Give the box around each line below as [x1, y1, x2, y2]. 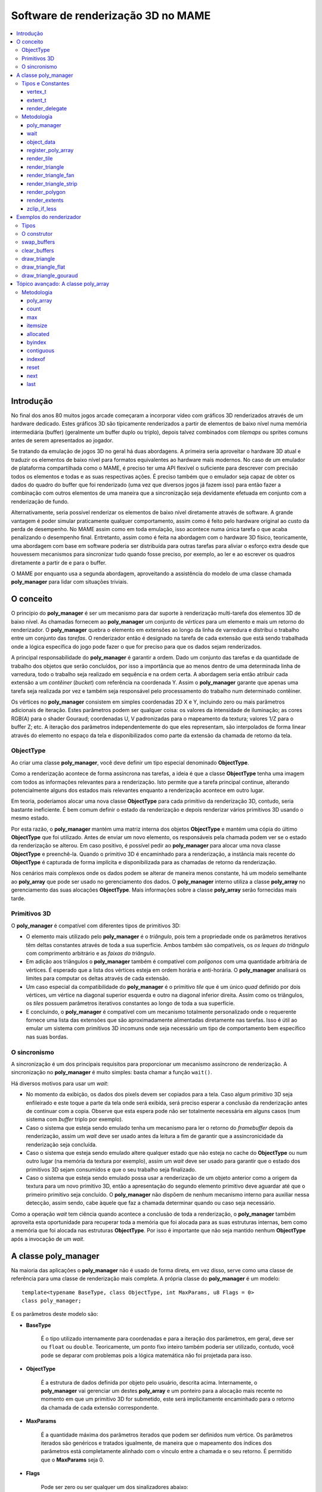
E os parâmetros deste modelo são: [11, 1311, 98, 1318]
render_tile [27, 155, 53, 162]
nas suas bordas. [26, 1033, 69, 1040]
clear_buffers [21, 246, 54, 254]
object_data [27, 138, 56, 146]
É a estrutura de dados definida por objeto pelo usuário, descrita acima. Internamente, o [41, 1379, 258, 1386]
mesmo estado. [11, 815, 49, 822]
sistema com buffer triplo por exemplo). [26, 1116, 123, 1123]
